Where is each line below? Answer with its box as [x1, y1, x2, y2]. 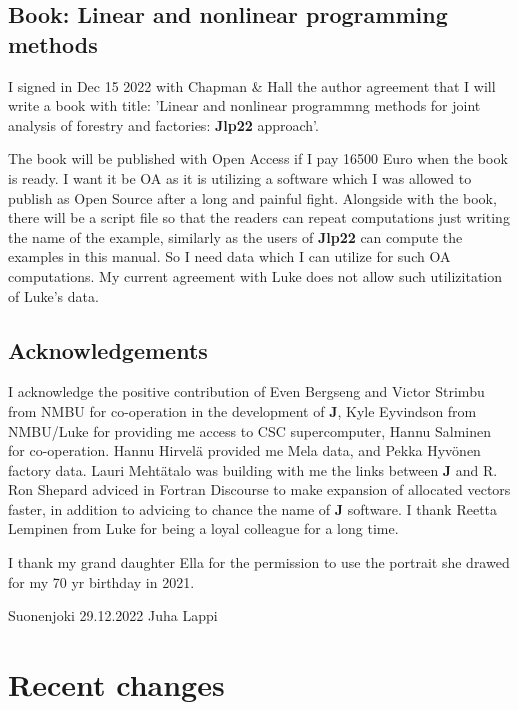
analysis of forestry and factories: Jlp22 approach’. [8, 114, 319, 135]
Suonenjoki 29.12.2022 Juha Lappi [8, 605, 218, 626]
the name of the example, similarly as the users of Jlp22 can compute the [8, 226, 463, 247]
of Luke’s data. [8, 285, 99, 306]
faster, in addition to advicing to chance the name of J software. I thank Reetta [8, 498, 498, 519]
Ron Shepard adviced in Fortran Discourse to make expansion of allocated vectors [8, 479, 511, 500]
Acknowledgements [8, 334, 208, 365]
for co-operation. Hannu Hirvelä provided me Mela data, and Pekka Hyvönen [8, 440, 481, 461]
